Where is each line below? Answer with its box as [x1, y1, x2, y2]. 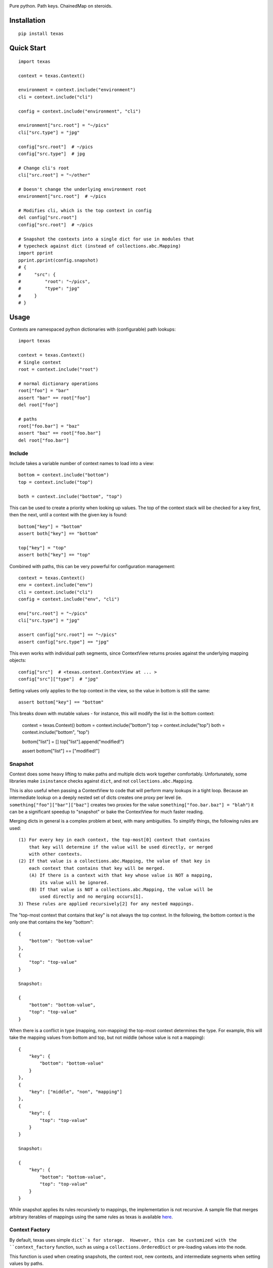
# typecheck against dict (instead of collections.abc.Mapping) [18, 243, 181, 249]
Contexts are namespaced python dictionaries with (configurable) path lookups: [9, 326, 176, 332]
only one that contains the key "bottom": [9, 919, 94, 925]
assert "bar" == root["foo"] [18, 395, 90, 401]
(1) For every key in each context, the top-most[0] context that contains [18, 837, 210, 843]
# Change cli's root [18, 165, 69, 171]
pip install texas [18, 31, 64, 37]
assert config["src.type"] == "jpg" [18, 639, 109, 645]
